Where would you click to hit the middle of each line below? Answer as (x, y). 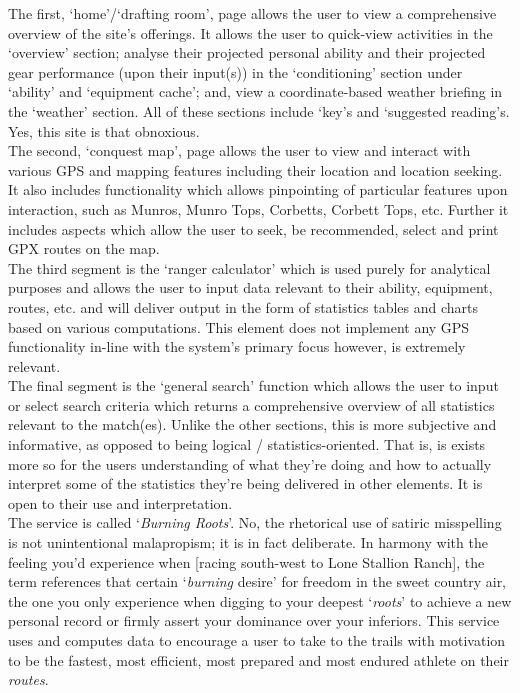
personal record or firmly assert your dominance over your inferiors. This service (254, 620)
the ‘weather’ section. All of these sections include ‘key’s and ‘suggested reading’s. (259, 110)
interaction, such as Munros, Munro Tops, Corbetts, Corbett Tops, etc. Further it (258, 208)
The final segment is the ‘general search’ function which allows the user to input (253, 385)
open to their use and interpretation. (120, 502)
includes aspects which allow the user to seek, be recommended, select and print (253, 228)
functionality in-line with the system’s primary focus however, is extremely (237, 346)
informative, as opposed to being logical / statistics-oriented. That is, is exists (247, 444)
